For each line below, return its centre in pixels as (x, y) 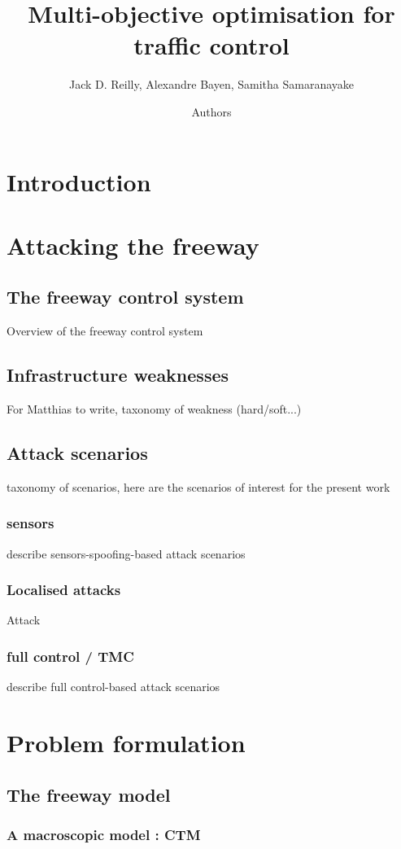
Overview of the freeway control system (105, 331)
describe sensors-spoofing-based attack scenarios (126, 553)
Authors (211, 111)
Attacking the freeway (133, 245)
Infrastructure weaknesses (118, 375)
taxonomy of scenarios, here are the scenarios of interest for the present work (198, 486)
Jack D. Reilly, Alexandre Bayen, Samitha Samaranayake (211, 84)
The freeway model (89, 794)
